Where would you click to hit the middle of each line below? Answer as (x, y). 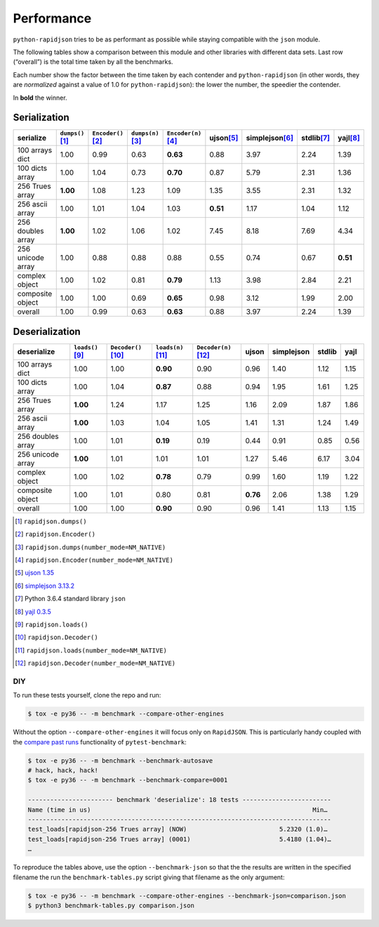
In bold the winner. (40, 98)
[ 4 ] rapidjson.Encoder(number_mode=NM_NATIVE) (94, 560)
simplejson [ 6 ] (270, 138)
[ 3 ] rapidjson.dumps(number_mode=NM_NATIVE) (91, 547)
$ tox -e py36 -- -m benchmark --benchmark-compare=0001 (128, 780)
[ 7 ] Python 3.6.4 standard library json (70, 599)
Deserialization (47, 331)
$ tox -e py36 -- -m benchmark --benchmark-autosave (120, 761)
